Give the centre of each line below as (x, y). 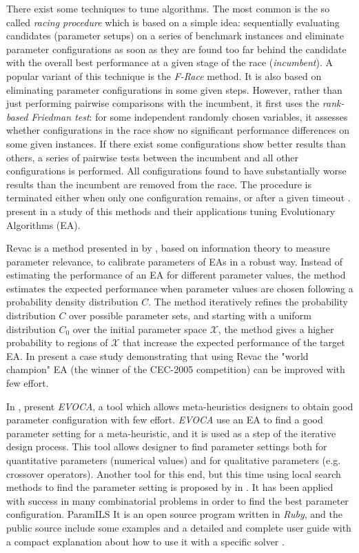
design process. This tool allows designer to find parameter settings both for (167, 446)
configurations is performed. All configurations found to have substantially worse (176, 171)
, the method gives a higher (276, 329)
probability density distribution (72, 302)
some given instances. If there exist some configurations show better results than (176, 143)
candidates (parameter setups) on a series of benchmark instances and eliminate (175, 36)
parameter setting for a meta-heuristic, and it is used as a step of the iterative (171, 433)
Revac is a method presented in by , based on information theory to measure (168, 248)
